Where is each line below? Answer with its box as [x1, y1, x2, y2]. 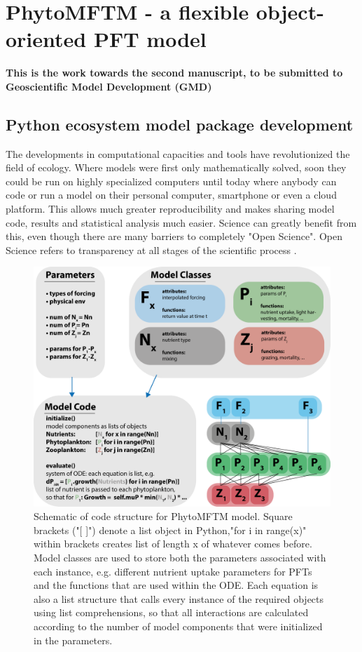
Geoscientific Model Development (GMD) [6, 79, 212, 93]
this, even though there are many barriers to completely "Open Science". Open [6, 229, 342, 244]
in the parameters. [34, 632, 113, 647]
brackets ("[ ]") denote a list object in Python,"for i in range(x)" [34, 522, 307, 537]
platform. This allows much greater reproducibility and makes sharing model [6, 201, 335, 216]
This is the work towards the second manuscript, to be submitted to [6, 65, 343, 80]
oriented [6, 25, 87, 53]
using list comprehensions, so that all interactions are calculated [34, 605, 309, 620]
